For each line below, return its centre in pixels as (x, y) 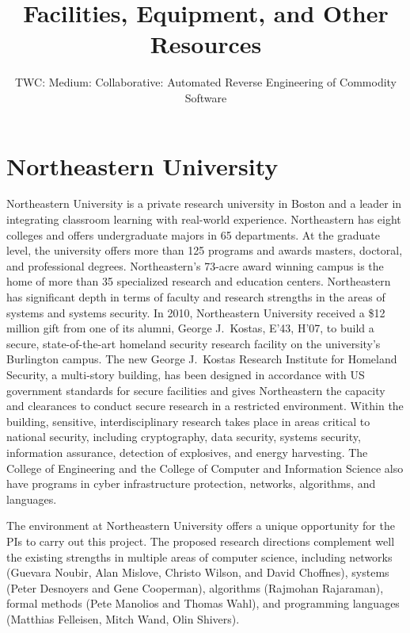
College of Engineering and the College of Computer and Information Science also (205, 468)
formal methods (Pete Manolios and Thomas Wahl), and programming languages (203, 603)
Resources (206, 44)
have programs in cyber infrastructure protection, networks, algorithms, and (191, 483)
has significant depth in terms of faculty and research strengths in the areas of (196, 297)
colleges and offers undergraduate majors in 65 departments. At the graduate (193, 234)
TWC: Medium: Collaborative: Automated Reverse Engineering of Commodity (206, 82)
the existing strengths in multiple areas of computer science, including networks (199, 556)
